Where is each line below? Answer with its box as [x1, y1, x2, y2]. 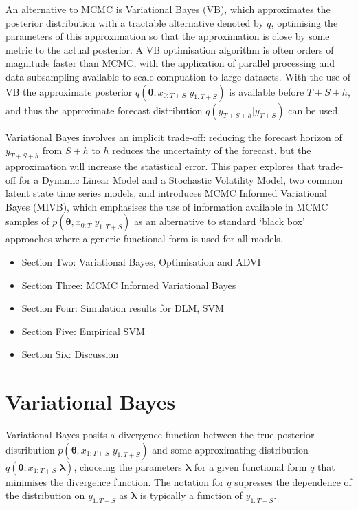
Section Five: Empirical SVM [21, 323, 145, 338]
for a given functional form [194, 459, 307, 474]
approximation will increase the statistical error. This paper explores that [5, 158, 315, 173]
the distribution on [5, 488, 85, 502]
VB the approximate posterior [5, 84, 133, 98]
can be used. [288, 103, 341, 117]
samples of [5, 214, 49, 229]
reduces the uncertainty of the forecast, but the [112, 143, 311, 158]
